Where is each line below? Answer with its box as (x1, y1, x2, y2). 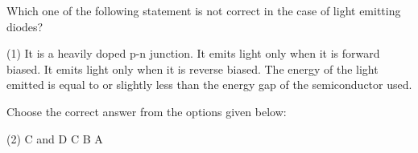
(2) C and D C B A (6, 130, 103, 147)
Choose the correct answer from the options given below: (6, 103, 287, 119)
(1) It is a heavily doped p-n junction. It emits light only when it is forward (6, 45, 380, 62)
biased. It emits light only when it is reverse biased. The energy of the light (6, 60, 379, 77)
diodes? (6, 18, 43, 34)
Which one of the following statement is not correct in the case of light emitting (6, 2, 401, 18)
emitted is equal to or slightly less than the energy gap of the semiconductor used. (6, 76, 412, 93)
